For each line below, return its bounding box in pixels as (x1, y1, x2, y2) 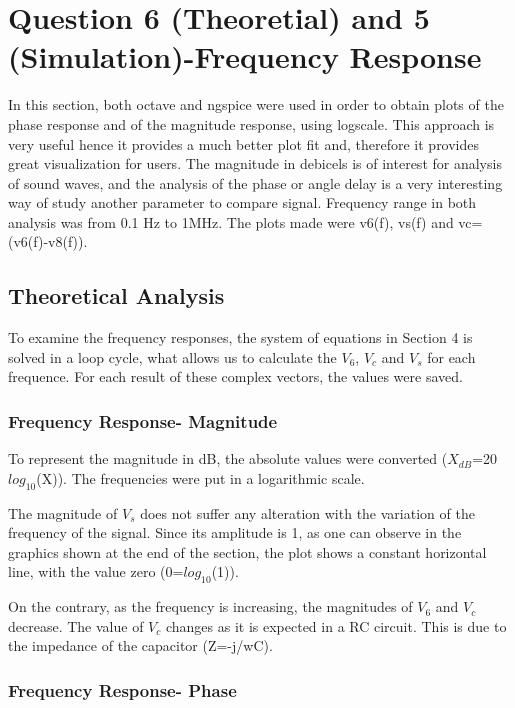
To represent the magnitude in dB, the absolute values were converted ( (8, 448, 448, 469)
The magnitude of (8, 502, 118, 523)
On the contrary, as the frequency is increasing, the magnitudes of (8, 596, 413, 617)
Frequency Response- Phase (8, 677, 237, 702)
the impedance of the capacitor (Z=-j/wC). (8, 635, 273, 656)
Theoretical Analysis (8, 280, 225, 311)
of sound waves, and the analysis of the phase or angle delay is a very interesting (8, 172, 503, 193)
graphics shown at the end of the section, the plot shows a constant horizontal (8, 541, 487, 562)
